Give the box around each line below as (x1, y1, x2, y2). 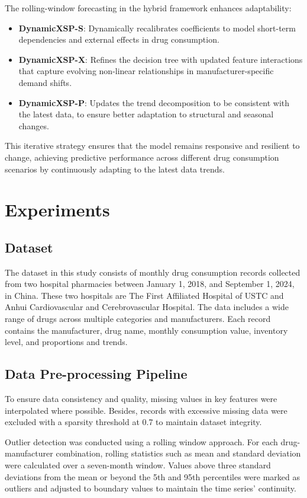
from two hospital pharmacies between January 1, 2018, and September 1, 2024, (5, 277, 295, 290)
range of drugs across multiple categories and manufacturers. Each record (5, 312, 271, 325)
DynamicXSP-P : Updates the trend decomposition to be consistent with (18, 96, 290, 108)
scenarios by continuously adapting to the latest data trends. (5, 162, 225, 175)
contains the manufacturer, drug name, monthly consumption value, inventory (5, 324, 288, 336)
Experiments (5, 197, 110, 222)
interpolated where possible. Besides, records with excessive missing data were (5, 404, 287, 416)
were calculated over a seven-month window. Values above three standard (5, 459, 271, 471)
